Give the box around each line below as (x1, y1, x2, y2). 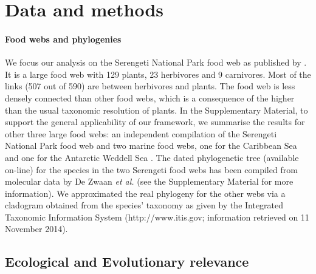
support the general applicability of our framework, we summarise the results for (5, 115, 305, 128)
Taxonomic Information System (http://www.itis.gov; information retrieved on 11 (5, 210, 309, 223)
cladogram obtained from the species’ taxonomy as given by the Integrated (5, 199, 284, 211)
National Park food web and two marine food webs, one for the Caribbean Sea (5, 139, 297, 152)
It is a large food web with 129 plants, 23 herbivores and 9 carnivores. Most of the (5, 67, 311, 80)
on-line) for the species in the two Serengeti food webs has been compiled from (5, 163, 298, 176)
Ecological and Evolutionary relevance (5, 252, 249, 271)
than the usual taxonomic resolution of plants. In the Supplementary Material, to (5, 103, 308, 116)
